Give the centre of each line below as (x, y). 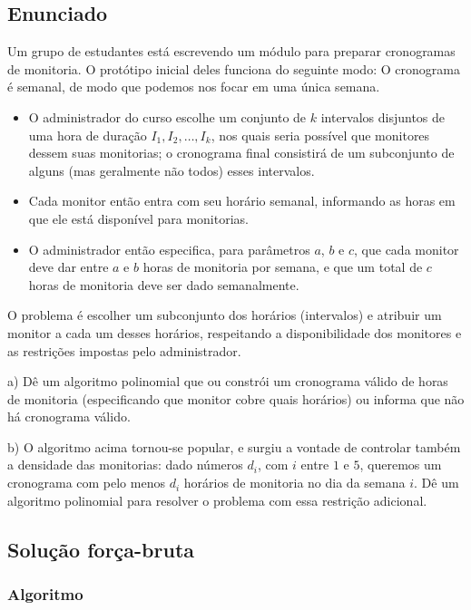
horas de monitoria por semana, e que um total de (283, 267)
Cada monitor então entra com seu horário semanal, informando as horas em (242, 201)
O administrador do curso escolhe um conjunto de (167, 116)
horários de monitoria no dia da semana (294, 483)
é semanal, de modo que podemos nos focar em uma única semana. (194, 87)
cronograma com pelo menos (86, 483)
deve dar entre (69, 267)
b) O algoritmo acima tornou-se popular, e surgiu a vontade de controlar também (234, 446)
